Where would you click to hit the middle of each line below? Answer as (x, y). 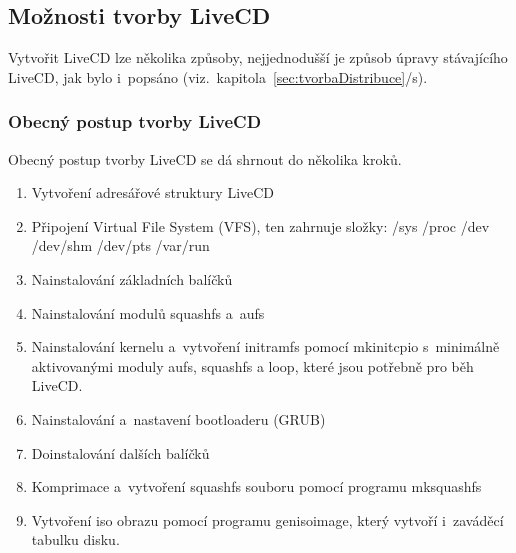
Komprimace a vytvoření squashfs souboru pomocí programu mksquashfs (256, 486)
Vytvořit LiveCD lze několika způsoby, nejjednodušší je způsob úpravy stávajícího (258, 57)
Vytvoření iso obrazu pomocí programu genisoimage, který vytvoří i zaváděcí (267, 519)
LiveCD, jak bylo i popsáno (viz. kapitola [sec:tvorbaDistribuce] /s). (218, 76)
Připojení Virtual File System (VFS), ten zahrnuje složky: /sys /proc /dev (260, 225)
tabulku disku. (75, 539)
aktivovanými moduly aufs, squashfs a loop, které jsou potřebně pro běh (252, 365)
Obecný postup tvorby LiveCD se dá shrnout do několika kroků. (205, 158)
